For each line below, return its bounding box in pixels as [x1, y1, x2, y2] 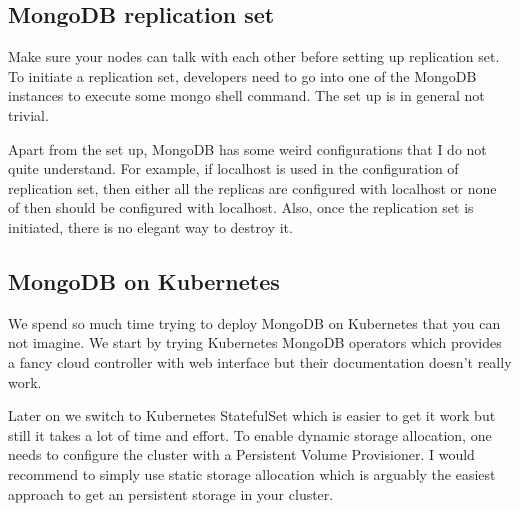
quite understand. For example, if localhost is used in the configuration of [8, 158, 459, 179]
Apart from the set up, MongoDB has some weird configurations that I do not [8, 138, 487, 159]
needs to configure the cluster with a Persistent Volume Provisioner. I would [8, 444, 475, 465]
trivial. [8, 104, 49, 125]
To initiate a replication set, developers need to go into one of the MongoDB [8, 65, 477, 86]
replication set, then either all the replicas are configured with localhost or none [8, 177, 497, 198]
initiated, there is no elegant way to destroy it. [8, 216, 293, 237]
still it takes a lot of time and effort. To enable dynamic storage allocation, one [8, 424, 492, 445]
